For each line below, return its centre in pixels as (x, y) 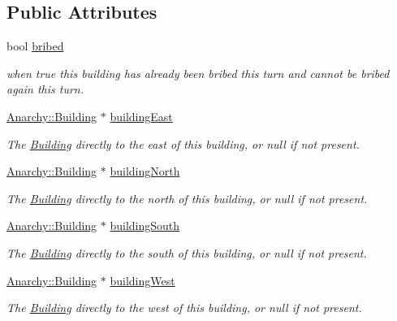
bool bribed (35, 46)
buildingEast (141, 116)
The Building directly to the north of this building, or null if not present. (187, 198)
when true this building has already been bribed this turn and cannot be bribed (198, 73)
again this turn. (45, 89)
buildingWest (142, 280)
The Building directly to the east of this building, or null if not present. (183, 143)
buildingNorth (145, 171)
